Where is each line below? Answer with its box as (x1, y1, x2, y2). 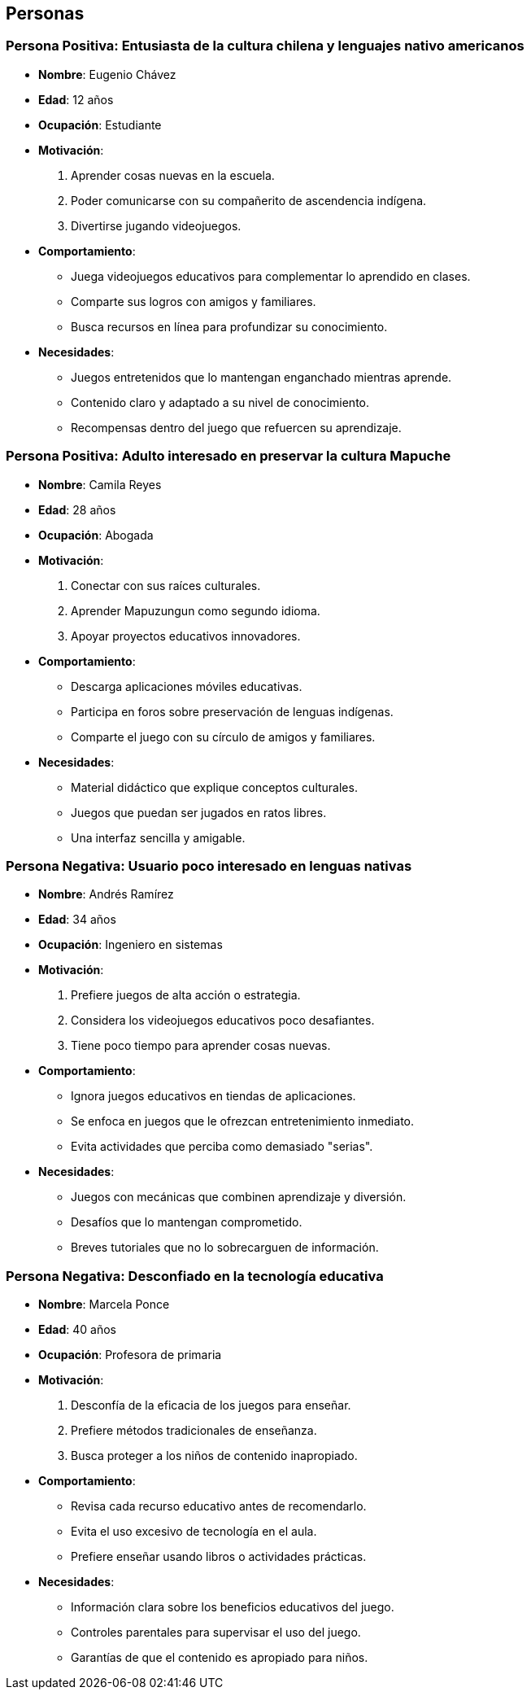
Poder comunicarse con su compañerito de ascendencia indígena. (71, 193, 427, 208)
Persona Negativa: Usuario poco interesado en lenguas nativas (6, 857, 412, 874)
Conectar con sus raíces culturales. (71, 578, 261, 592)
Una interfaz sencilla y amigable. (71, 830, 246, 845)
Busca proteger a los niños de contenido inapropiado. (71, 1449, 358, 1463)
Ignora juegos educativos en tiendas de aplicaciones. (71, 1089, 356, 1104)
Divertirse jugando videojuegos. (71, 218, 242, 233)
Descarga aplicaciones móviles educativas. (71, 679, 302, 693)
